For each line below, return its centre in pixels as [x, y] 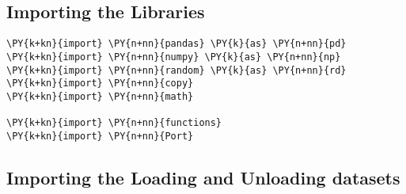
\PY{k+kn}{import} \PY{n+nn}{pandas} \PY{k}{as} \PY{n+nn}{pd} [176, 44]
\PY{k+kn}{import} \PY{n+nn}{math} [100, 96]
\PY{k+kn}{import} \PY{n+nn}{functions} [114, 123]
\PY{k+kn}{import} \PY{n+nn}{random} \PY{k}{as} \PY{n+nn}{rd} [176, 70]
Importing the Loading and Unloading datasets [203, 177]
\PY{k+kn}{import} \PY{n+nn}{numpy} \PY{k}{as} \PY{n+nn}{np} [174, 57]
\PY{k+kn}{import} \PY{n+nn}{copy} [100, 84]
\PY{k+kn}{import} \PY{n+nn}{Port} [100, 136]
